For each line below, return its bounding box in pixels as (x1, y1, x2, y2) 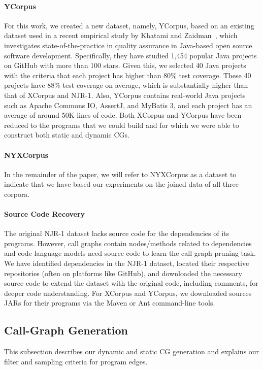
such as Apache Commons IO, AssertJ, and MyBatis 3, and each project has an (4, 99, 252, 110)
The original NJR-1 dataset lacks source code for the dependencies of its (4, 228, 229, 239)
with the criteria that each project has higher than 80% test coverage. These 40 (4, 70, 251, 80)
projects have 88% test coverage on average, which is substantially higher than (4, 80, 248, 90)
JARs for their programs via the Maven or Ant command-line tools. (4, 297, 215, 308)
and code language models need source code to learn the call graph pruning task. (4, 248, 256, 258)
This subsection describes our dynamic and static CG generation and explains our (4, 346, 259, 357)
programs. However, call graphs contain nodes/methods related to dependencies (4, 238, 252, 248)
